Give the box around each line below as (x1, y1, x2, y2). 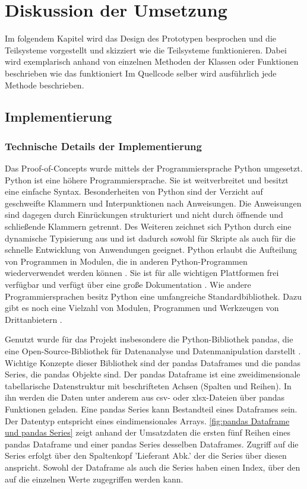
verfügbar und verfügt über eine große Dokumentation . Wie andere (5, 278, 251, 291)
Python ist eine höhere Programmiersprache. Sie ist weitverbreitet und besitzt (5, 173, 289, 186)
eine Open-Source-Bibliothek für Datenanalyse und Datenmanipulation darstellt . (5, 345, 301, 357)
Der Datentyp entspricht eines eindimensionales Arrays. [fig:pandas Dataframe (5, 414, 290, 427)
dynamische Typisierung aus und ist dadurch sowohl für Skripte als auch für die (5, 231, 296, 244)
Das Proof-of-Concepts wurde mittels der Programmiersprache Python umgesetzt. (5, 162, 303, 174)
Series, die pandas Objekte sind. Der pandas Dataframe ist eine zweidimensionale (5, 368, 300, 380)
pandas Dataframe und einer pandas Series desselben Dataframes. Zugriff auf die (5, 437, 299, 450)
